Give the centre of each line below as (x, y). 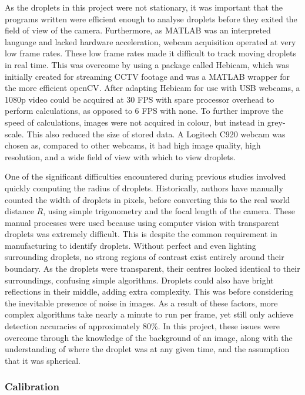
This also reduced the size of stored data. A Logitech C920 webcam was (156, 134)
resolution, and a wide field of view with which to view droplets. (120, 156)
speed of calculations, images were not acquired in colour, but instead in (135, 122)
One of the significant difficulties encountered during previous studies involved (145, 176)
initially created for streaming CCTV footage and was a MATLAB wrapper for (147, 76)
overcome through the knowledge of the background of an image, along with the (149, 337)
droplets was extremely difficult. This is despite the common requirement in (141, 234)
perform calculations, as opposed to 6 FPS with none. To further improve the (144, 111)
